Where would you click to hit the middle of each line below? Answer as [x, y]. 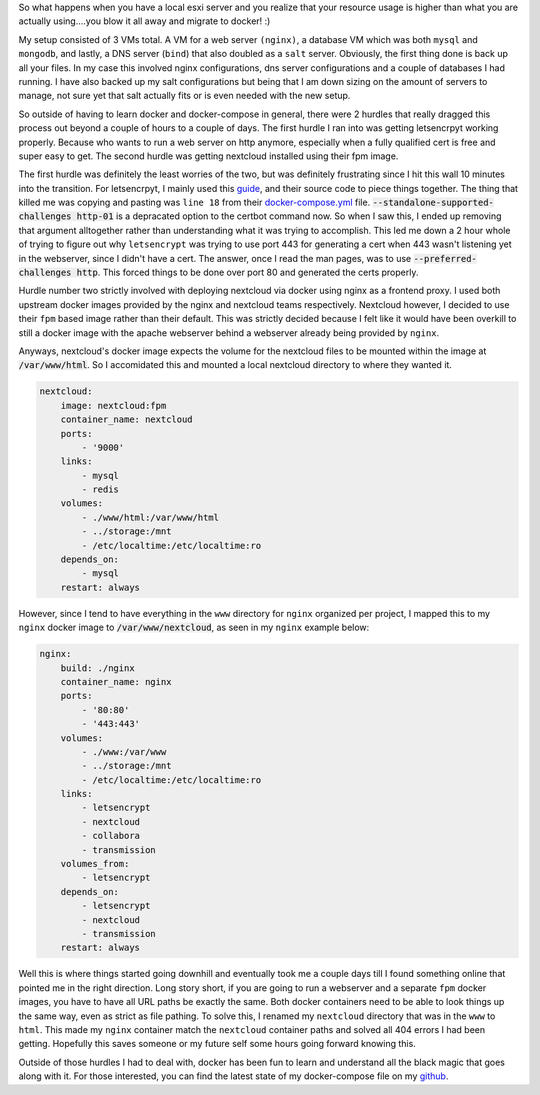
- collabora [110, 836]
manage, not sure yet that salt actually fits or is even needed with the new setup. [184, 96]
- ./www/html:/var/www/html [150, 517]
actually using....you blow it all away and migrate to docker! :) [144, 21]
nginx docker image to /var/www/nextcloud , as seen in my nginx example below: [194, 627]
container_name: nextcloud [127, 419]
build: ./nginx [97, 668]
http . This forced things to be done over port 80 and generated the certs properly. [247, 272]
